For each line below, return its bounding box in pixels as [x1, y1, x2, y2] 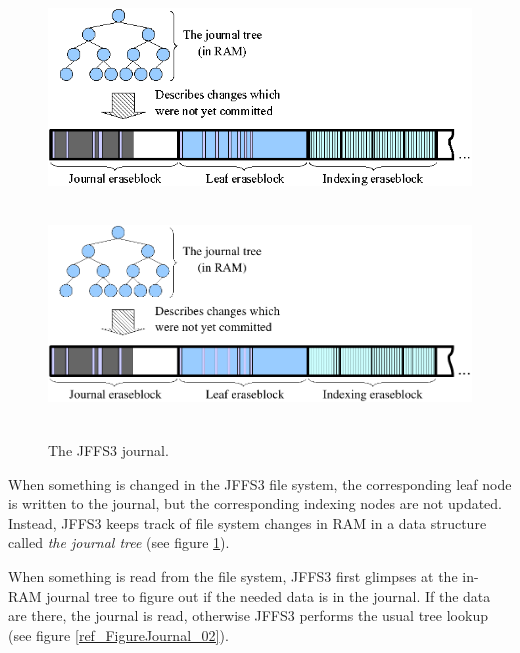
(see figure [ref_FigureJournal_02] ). [8, 624, 229, 645]
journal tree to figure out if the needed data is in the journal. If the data [46, 585, 491, 606]
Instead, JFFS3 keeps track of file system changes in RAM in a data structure [8, 512, 487, 533]
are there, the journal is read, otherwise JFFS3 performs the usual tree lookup [8, 605, 488, 626]
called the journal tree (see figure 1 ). [8, 532, 230, 553]
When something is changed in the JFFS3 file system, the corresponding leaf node [8, 473, 512, 494]
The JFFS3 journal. [48, 439, 169, 460]
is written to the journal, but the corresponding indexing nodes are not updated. [8, 493, 503, 514]
